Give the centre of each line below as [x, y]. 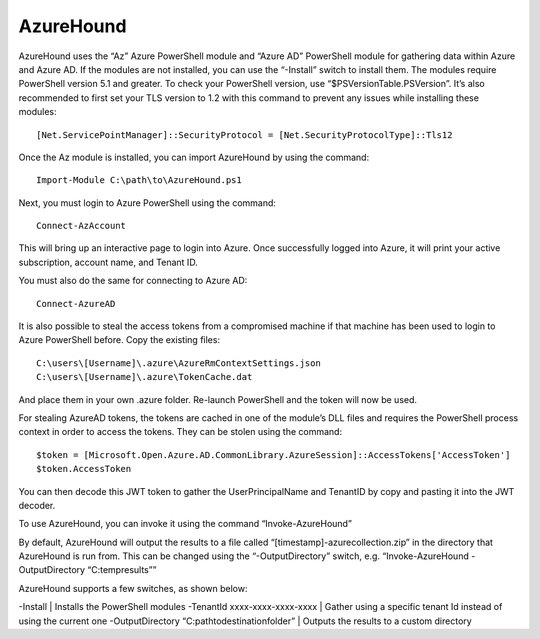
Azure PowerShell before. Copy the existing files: [119, 340]
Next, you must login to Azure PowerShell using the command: [147, 202]
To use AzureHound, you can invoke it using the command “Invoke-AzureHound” [185, 524]
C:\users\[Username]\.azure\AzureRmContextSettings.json [179, 363]
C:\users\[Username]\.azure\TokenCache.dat [144, 377]
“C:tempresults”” [121, 570]
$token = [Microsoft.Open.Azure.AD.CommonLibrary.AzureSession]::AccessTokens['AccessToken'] [273, 454]
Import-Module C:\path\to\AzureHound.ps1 [139, 180]
